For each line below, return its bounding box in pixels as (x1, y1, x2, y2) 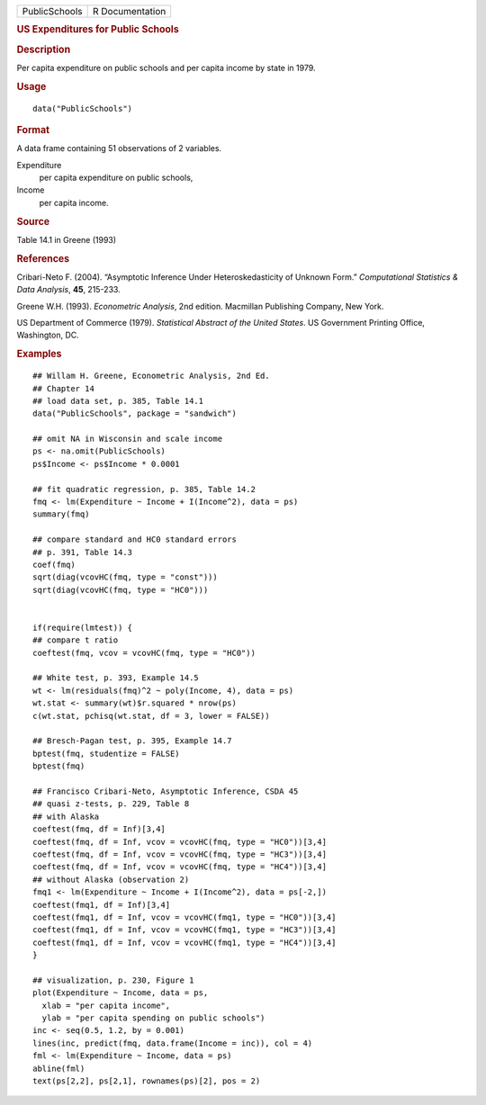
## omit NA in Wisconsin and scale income (32, 434, 223, 445)
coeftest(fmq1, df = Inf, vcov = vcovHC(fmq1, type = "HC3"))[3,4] (32, 925, 337, 935)
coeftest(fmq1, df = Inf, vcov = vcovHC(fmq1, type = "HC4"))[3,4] (32, 937, 337, 948)
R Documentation (92, 5, 166, 17)
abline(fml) (32, 1063, 85, 1074)
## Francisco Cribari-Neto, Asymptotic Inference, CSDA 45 (32, 786, 299, 796)
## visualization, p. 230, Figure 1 (32, 975, 194, 985)
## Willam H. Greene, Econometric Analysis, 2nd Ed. (32, 371, 270, 382)
